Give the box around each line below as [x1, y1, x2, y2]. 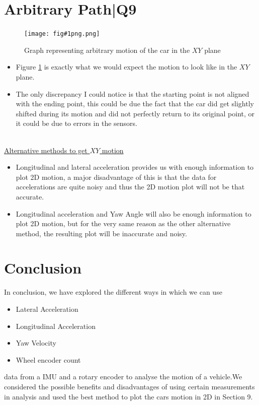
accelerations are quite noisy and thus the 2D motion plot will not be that [16, 181, 245, 192]
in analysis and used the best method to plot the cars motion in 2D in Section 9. [4, 391, 253, 401]
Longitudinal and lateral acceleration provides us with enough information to [16, 162, 254, 172]
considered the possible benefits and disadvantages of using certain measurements [4, 381, 255, 391]
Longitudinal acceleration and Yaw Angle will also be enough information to [16, 208, 251, 219]
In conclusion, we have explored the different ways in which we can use [4, 287, 222, 297]
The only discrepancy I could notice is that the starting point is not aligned [16, 88, 249, 99]
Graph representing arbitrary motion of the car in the [24, 44, 190, 55]
